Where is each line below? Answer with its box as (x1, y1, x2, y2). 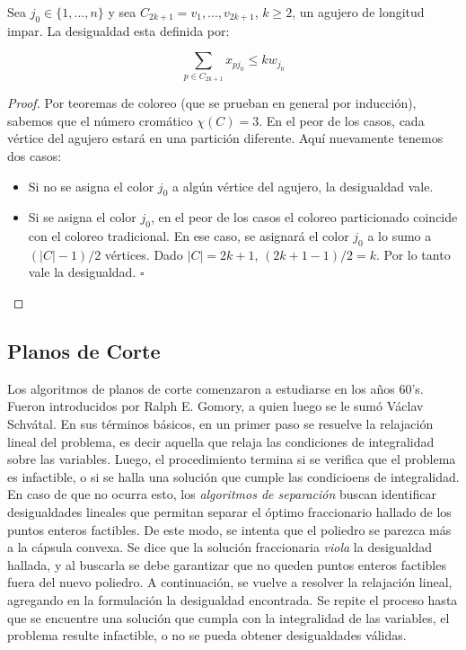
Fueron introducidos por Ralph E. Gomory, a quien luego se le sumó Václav (7, 396, 424, 415)
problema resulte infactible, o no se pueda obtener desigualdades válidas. (7, 626, 407, 645)
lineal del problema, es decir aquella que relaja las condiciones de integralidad (7, 432, 435, 450)
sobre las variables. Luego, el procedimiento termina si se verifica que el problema (7, 450, 456, 468)
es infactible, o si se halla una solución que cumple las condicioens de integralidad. (7, 467, 460, 485)
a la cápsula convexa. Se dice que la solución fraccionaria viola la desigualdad (7, 538, 433, 557)
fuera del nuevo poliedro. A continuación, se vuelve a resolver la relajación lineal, (7, 573, 453, 592)
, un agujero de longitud (292, 3, 425, 21)
